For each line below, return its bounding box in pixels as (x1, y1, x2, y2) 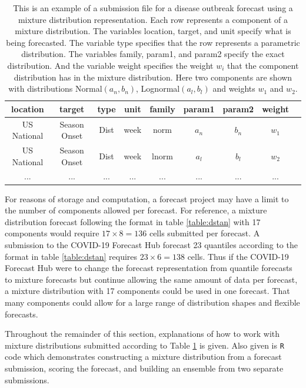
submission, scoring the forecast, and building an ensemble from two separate (5, 362, 284, 374)
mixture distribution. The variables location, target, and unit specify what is (15, 25, 291, 37)
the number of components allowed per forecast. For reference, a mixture (5, 204, 267, 216)
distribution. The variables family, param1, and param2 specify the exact (21, 48, 285, 60)
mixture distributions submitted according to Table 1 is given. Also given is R (5, 339, 284, 351)
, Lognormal (136, 82, 180, 95)
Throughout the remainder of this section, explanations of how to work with (5, 327, 280, 340)
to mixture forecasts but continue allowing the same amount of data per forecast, (5, 273, 298, 285)
